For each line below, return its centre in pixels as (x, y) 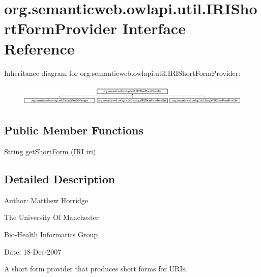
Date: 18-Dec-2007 (33, 251)
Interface (154, 28)
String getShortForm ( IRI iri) (50, 151)
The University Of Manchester (52, 217)
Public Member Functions (74, 130)
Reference (39, 48)
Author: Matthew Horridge (46, 200)
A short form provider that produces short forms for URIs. (96, 269)
